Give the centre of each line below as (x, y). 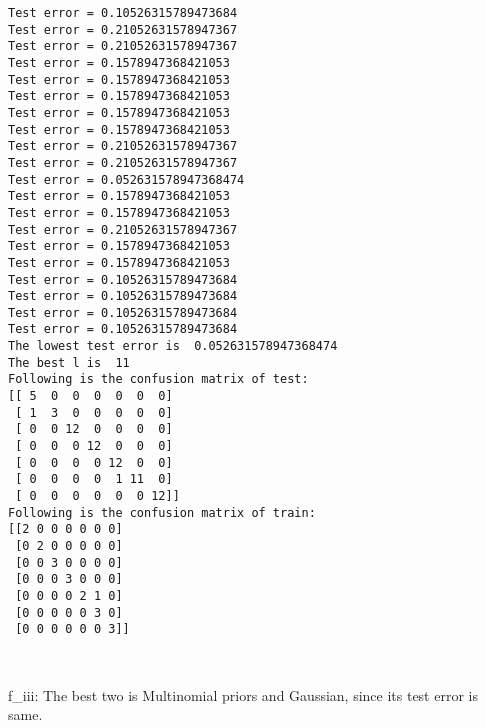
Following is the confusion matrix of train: (162, 512)
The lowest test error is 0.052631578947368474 (173, 346)
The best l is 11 (69, 362)
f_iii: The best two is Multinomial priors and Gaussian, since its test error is (243, 694)
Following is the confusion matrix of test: (158, 379)
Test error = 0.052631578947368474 (126, 179)
